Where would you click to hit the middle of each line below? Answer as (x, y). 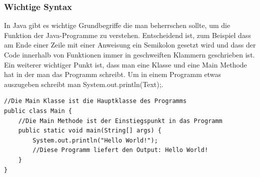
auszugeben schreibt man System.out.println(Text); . (84, 84)
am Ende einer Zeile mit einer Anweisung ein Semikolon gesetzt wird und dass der (130, 45)
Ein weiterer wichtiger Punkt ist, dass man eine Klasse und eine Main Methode (125, 64)
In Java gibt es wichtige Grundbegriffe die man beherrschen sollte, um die (117, 25)
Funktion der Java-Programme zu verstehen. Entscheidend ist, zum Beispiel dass (127, 35)
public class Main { (38, 111)
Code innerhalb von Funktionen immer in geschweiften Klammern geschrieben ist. (129, 54)
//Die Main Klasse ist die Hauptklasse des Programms (95, 101)
